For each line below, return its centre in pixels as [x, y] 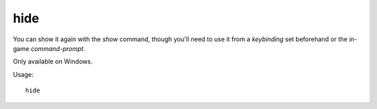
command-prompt [57, 48]
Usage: [23, 74]
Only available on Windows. [53, 61]
